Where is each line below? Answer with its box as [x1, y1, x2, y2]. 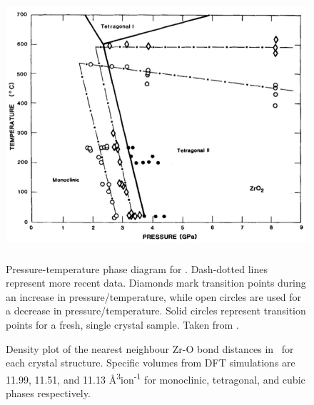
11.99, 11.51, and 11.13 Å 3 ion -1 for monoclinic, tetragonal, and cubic [6, 369, 305, 386]
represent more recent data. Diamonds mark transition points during [6, 275, 306, 290]
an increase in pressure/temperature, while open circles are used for [6, 289, 302, 304]
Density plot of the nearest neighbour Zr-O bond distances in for [6, 341, 294, 356]
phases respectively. [6, 385, 91, 400]
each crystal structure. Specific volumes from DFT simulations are [6, 355, 295, 370]
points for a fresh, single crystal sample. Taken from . [6, 317, 239, 332]
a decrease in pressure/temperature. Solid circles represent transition [6, 303, 306, 318]
